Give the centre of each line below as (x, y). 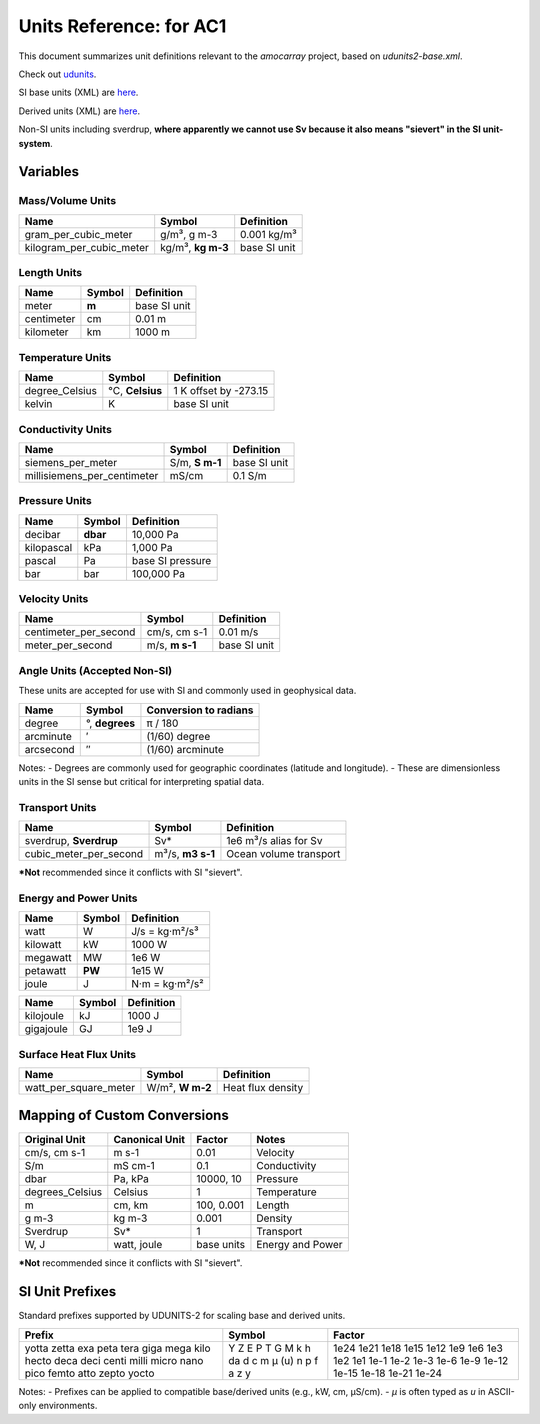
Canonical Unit (149, 1140)
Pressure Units (55, 501)
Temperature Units (65, 357)
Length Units (50, 273)
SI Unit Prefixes (67, 1291)
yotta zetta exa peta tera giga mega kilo (117, 1348)
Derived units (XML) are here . (79, 111)
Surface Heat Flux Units (77, 1054)
